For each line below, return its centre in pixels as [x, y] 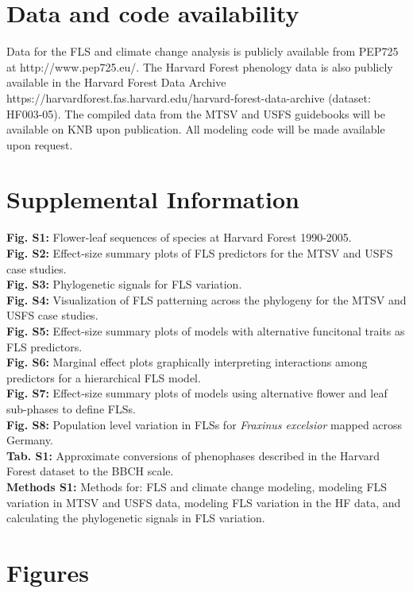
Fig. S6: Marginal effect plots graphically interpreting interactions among [187, 362]
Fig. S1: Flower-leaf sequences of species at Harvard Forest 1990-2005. [179, 237]
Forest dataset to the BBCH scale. [90, 471]
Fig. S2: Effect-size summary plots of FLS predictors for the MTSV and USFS [200, 253]
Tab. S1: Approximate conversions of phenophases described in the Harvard [193, 455]
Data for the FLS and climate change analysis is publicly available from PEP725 [203, 51]
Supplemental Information [153, 199]
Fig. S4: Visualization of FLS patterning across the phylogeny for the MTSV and [206, 299]
